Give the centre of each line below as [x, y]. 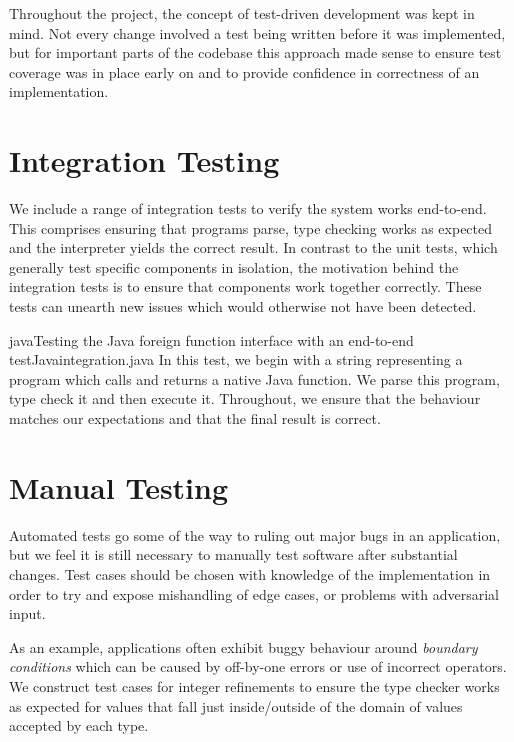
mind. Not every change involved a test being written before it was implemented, [257, 32]
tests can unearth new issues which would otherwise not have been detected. [243, 306]
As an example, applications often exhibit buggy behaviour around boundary [243, 646]
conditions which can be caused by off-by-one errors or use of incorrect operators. [258, 666]
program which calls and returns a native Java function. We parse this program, [254, 378]
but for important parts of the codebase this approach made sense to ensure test [255, 52]
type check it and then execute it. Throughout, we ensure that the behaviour [245, 398]
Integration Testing [144, 160]
